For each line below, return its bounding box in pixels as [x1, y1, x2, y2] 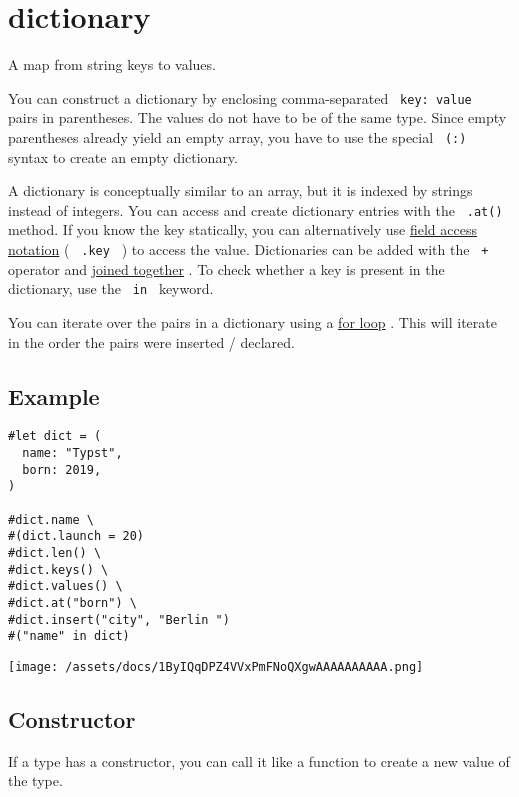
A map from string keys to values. [8, 54, 216, 75]
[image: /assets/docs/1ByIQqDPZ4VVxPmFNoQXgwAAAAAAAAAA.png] [8, 659, 424, 674]
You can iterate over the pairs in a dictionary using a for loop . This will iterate [8, 311, 497, 332]
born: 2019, [22, 462, 102, 477]
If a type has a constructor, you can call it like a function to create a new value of [8, 750, 510, 771]
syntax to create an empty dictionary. [8, 146, 238, 167]
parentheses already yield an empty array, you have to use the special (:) [8, 126, 467, 147]
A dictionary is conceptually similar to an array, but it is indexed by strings [8, 180, 473, 201]
